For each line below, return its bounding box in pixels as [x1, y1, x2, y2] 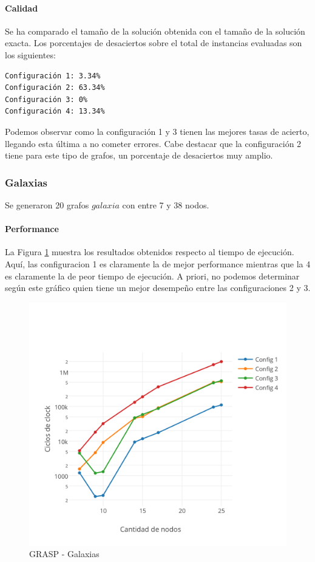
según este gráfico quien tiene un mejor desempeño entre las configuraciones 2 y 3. [5, 281, 311, 294]
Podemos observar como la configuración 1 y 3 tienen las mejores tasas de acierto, [5, 125, 310, 137]
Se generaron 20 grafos [5, 198, 89, 211]
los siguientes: [5, 48, 56, 61]
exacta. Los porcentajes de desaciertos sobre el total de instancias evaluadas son [5, 36, 302, 49]
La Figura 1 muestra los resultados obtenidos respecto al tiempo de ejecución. [5, 245, 294, 258]
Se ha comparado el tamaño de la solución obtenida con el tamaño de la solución [5, 24, 305, 37]
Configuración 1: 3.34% [5, 71, 101, 80]
